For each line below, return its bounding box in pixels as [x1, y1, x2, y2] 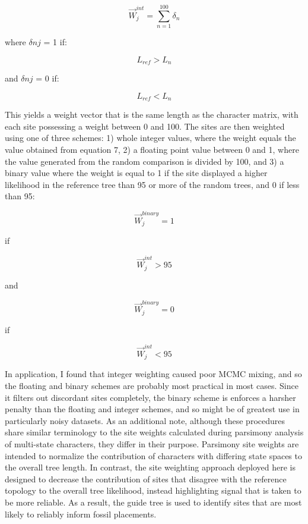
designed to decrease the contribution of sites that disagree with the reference [5, 472, 287, 485]
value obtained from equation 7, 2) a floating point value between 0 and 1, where [5, 143, 299, 155]
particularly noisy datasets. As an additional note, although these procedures [5, 414, 285, 426]
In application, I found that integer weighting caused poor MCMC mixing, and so [5, 368, 302, 380]
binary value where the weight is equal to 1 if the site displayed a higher [5, 167, 268, 179]
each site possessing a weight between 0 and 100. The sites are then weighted [5, 120, 285, 132]
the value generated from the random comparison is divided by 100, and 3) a [5, 155, 284, 167]
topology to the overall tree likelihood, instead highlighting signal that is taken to [5, 484, 301, 497]
